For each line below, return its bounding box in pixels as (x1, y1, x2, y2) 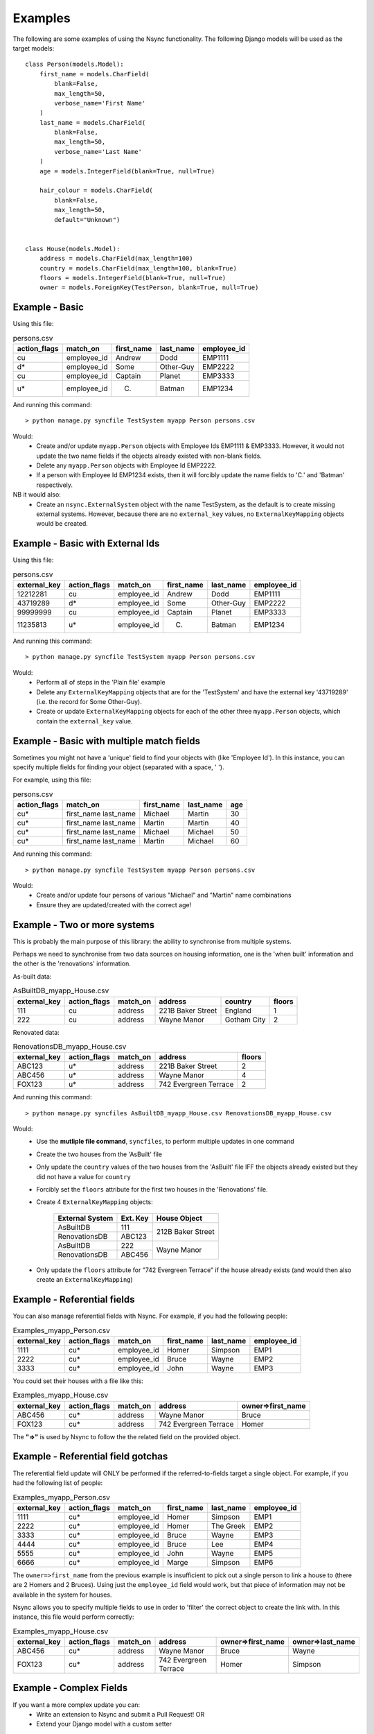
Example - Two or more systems (12, 919, 155, 931)
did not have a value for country (36, 1172, 131, 1181)
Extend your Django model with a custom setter (36, 1720, 172, 1728)
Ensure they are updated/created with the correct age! (36, 900, 192, 909)
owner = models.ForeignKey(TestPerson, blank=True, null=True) (39, 284, 259, 291)
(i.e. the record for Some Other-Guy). (36, 697, 142, 705)
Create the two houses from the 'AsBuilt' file (36, 1150, 163, 1158)
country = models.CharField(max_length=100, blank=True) (39, 264, 237, 272)
